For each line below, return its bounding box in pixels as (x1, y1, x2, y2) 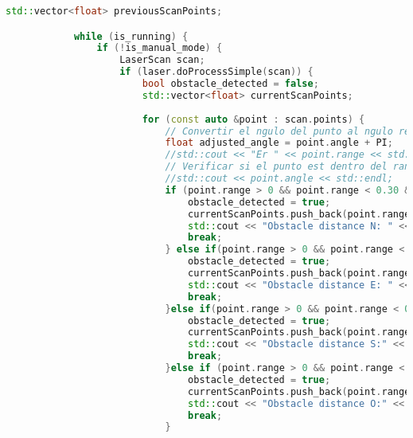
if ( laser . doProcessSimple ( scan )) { (119, 66, 314, 78)
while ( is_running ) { (73, 30, 189, 42)
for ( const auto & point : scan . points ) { (142, 113, 365, 125)
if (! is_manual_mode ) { (96, 42, 223, 54)
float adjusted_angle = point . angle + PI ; (165, 137, 393, 149)
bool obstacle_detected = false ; (142, 78, 319, 90)
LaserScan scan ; (119, 54, 205, 66)
